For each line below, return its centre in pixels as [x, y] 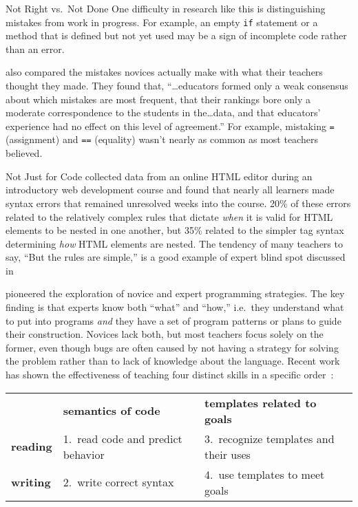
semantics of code [112, 411]
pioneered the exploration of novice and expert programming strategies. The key [175, 293]
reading [32, 446]
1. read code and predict [123, 438]
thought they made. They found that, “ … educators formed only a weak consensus [177, 86]
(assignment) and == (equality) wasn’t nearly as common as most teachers [162, 139]
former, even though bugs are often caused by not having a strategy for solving [172, 347]
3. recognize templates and [269, 438]
